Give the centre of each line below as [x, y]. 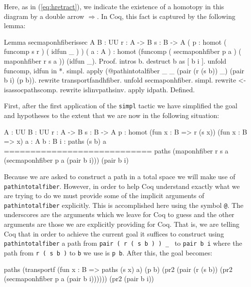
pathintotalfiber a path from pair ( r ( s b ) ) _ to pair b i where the [123, 243]
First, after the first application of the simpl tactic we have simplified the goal [121, 106]
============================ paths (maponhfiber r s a [116, 150]
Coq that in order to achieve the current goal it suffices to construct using [114, 233]
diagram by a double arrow [44, 16]
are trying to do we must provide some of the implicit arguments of [104, 195]
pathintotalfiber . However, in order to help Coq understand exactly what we [122, 186]
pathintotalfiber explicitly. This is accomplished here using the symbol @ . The [124, 205]
